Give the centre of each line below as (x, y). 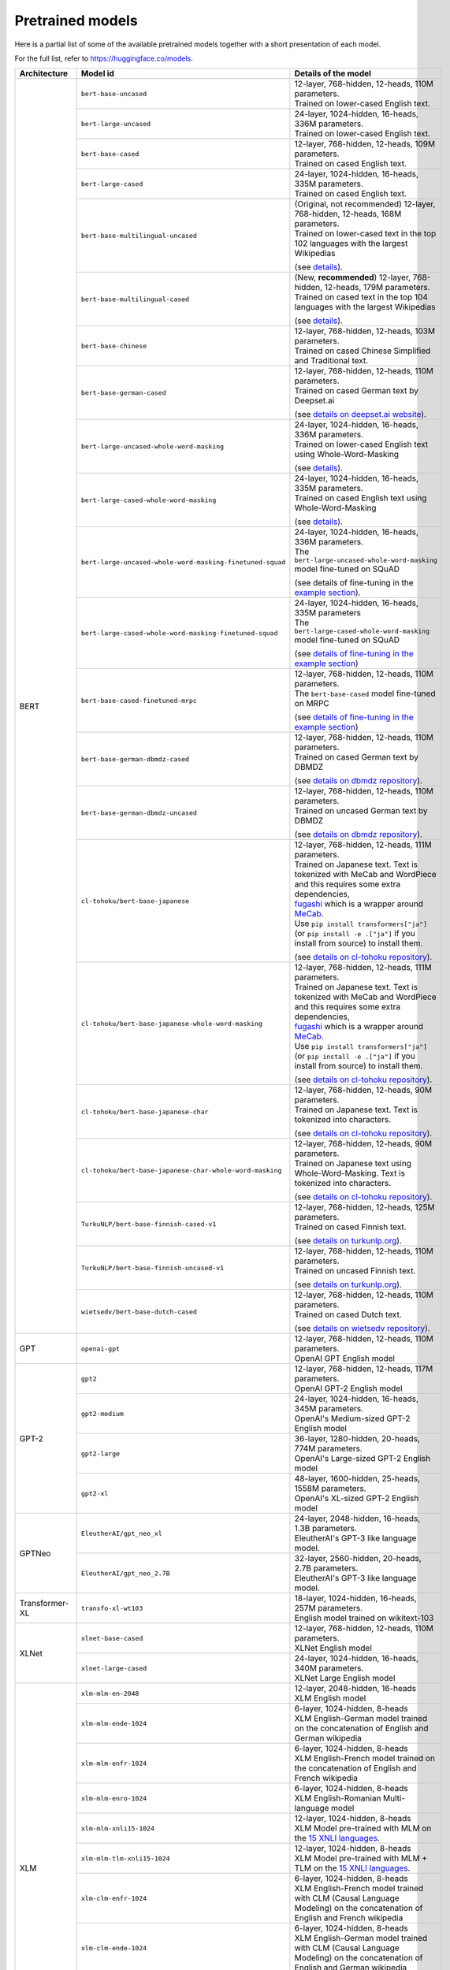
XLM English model (330, 1698)
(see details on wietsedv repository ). (362, 1329)
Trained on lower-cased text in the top (365, 234)
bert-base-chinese (114, 346)
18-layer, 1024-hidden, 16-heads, (355, 1598)
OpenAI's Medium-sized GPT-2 (352, 1418)
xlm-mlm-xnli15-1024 (118, 1828)
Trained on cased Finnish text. (350, 1227)
